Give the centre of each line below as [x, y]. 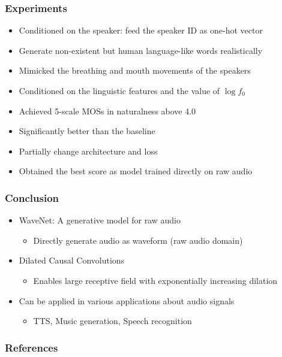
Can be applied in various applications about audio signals [127, 300]
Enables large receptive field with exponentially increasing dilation [155, 280]
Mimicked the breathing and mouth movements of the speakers [135, 70]
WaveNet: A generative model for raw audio [100, 220]
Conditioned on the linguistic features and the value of [119, 90]
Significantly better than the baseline [87, 131]
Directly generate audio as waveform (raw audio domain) [138, 240]
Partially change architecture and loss [88, 151]
